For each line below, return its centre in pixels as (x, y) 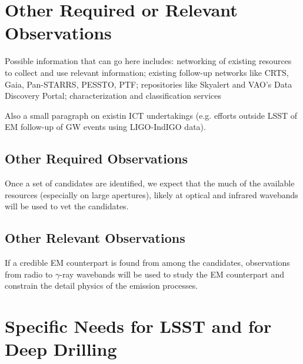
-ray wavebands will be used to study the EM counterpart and (172, 274)
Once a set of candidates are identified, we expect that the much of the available (150, 183)
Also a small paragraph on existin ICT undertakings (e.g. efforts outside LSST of (151, 115)
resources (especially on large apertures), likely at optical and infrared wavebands (151, 194)
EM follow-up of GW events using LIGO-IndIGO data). (105, 127)
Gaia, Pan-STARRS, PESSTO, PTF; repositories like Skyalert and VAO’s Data (149, 84)
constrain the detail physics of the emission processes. (101, 285)
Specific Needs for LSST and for (138, 326)
